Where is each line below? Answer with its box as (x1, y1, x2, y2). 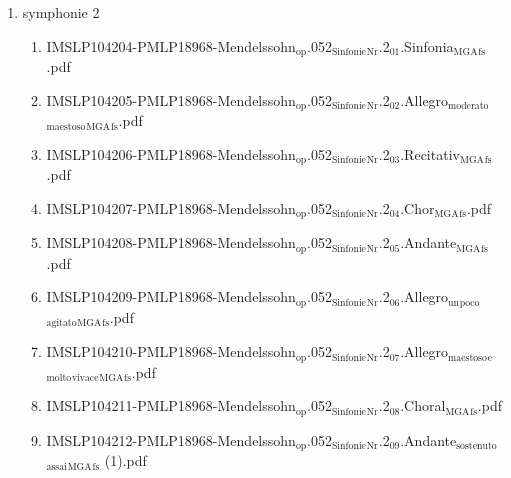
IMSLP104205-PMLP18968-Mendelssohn (46, 89, 296, 110)
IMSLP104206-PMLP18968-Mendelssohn (46, 143, 296, 164)
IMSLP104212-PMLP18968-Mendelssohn (46, 429, 296, 450)
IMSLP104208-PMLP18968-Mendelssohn (46, 232, 296, 253)
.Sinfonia (400, 35, 454, 56)
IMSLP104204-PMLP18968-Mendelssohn (46, 35, 296, 56)
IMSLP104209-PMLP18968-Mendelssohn (46, 286, 296, 307)
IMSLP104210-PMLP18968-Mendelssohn (46, 341, 296, 362)
